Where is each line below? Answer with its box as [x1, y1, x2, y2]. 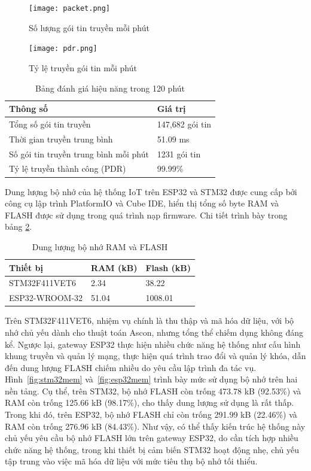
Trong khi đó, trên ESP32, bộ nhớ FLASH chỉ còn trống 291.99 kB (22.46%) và [5, 408, 297, 421]
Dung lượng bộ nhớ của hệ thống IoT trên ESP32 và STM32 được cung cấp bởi [5, 185, 297, 197]
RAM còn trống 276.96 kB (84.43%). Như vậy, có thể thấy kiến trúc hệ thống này [5, 420, 306, 432]
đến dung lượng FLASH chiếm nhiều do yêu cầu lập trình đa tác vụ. [5, 361, 257, 373]
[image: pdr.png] [29, 44, 97, 53]
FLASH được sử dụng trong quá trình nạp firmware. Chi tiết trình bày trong [5, 208, 288, 221]
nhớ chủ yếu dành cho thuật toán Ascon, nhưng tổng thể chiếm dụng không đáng [5, 326, 304, 338]
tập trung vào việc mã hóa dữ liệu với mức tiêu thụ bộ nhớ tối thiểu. [5, 455, 258, 467]
